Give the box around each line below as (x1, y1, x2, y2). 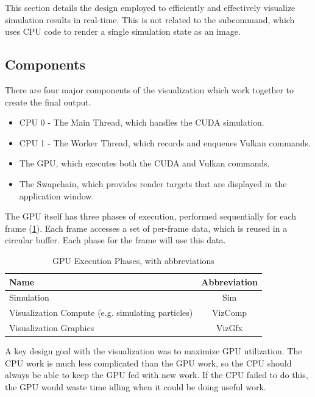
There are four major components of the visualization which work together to (5, 83, 294, 96)
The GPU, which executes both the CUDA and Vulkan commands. (19, 157, 270, 170)
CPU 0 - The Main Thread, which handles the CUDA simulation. (19, 116, 264, 129)
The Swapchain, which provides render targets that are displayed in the (19, 177, 287, 190)
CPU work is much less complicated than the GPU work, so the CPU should (5, 356, 292, 369)
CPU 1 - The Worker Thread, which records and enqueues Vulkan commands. (19, 136, 311, 149)
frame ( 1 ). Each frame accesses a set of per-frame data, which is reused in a (5, 221, 288, 234)
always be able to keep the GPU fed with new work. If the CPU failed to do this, (5, 368, 308, 381)
